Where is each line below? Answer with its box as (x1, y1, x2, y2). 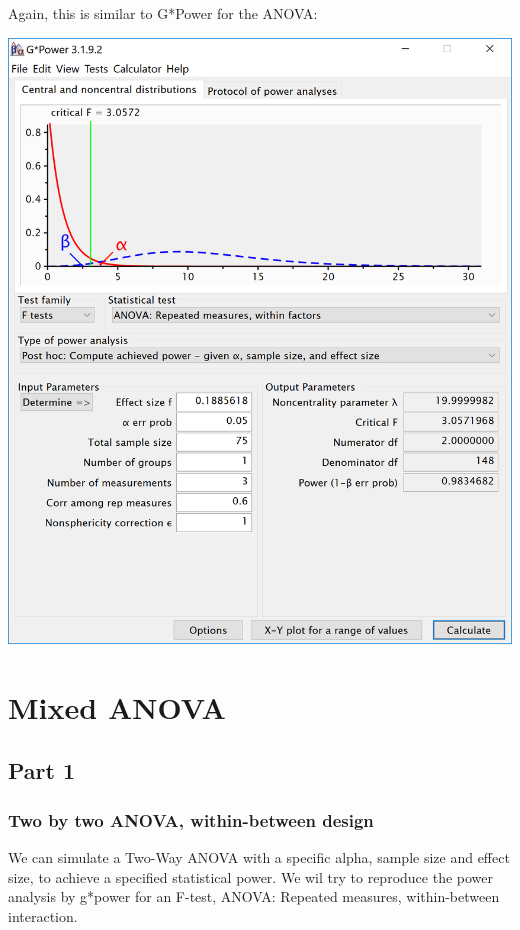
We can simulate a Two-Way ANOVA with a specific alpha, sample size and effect (8, 847, 510, 868)
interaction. (8, 905, 78, 926)
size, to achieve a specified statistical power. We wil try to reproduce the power (8, 866, 494, 887)
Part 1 (8, 755, 76, 786)
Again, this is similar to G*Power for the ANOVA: (8, 3, 318, 23)
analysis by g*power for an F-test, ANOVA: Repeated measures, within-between (8, 886, 500, 907)
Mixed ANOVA (8, 686, 226, 727)
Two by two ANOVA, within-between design (8, 807, 374, 832)
